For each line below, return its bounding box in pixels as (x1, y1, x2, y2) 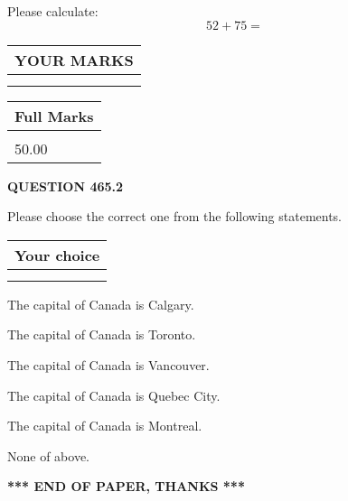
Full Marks (14, 105, 94, 126)
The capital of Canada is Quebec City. (7, 385, 221, 404)
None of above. (7, 446, 89, 465)
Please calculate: (7, 2, 99, 20)
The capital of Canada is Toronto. (7, 325, 196, 344)
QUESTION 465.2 (7, 176, 124, 195)
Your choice (14, 244, 100, 265)
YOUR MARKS (14, 49, 134, 70)
